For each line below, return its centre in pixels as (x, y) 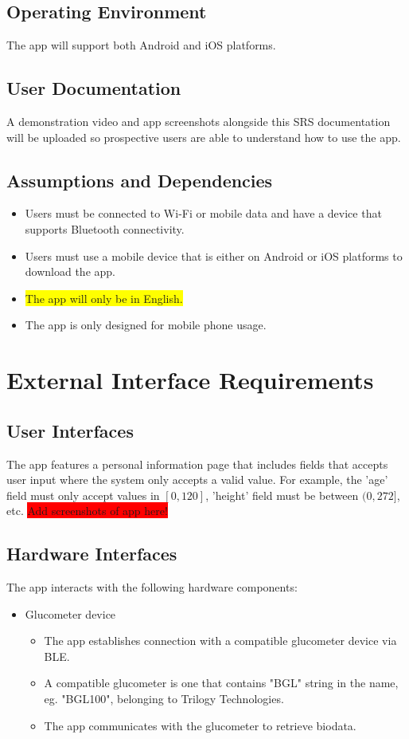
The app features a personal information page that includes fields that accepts (197, 464)
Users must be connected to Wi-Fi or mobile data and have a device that (203, 213)
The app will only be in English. (104, 298)
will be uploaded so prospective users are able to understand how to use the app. (204, 137)
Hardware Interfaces (92, 554)
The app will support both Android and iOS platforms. (141, 45)
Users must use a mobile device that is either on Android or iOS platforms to (214, 256)
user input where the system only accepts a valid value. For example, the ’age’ (197, 480)
